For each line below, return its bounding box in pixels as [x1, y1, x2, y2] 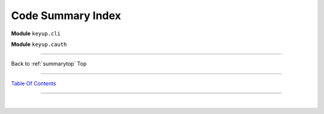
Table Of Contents [11, 79, 56, 87]
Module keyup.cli [11, 30, 61, 37]
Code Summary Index [11, 9, 121, 22]
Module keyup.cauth [11, 41, 67, 48]
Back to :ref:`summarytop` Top [11, 60, 87, 67]
